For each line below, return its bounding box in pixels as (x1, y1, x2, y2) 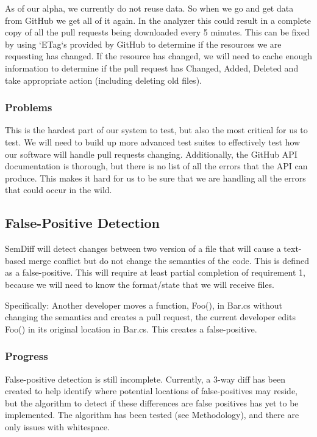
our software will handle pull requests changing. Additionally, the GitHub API (5, 147, 297, 160)
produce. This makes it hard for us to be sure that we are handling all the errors (5, 171, 306, 184)
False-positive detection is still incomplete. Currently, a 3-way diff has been (5, 372, 285, 385)
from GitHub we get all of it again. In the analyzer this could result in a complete (5, 13, 312, 26)
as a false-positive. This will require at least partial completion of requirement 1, (5, 266, 305, 279)
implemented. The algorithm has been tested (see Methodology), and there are (5, 408, 299, 421)
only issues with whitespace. (5, 420, 110, 433)
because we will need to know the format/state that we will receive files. (5, 277, 275, 290)
